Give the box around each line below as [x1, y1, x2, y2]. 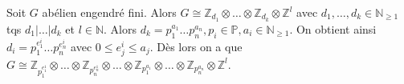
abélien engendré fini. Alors [42, 4, 177, 20]
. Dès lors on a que [149, 38, 243, 54]
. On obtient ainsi [289, 20, 377, 37]
